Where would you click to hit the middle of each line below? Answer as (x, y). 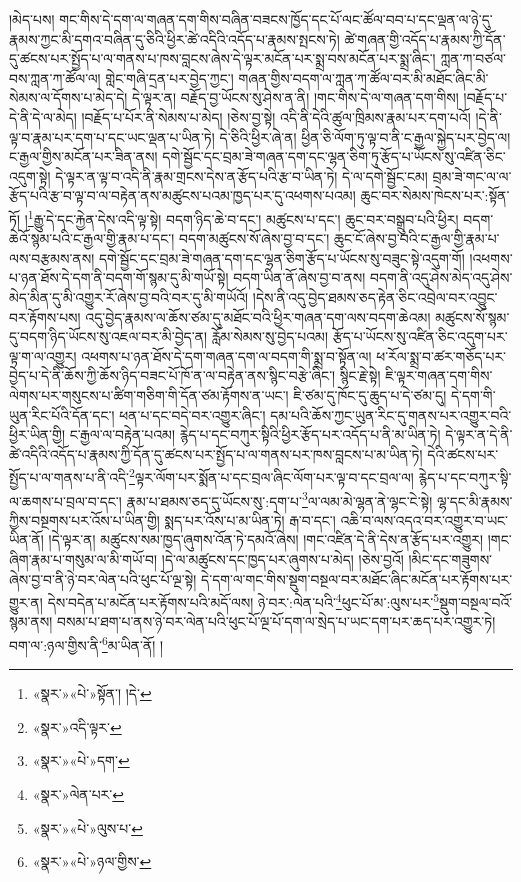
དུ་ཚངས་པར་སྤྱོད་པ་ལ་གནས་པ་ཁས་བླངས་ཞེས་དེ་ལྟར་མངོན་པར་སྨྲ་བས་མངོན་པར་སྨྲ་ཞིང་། (222, 58)
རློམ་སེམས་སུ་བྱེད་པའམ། (270, 336)
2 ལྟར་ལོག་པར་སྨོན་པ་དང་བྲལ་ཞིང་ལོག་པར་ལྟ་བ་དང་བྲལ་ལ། (271, 475)
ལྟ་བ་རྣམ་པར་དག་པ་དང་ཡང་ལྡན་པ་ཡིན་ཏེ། (112, 136)
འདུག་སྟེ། (30, 175)
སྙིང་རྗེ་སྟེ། (360, 375)
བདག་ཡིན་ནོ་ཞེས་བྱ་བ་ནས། (299, 277)
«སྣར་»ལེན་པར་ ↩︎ (78, 794)
